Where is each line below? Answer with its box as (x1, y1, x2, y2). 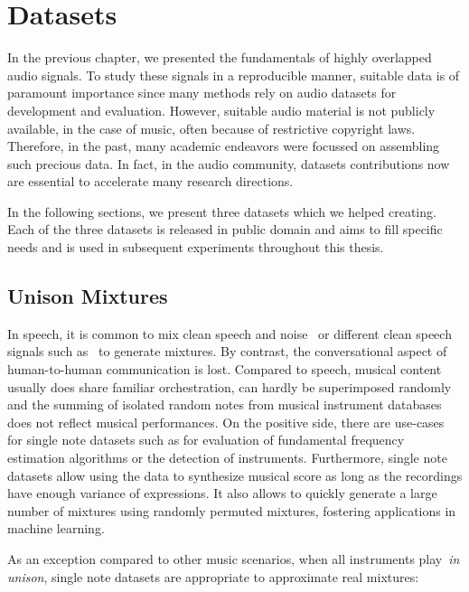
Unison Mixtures (7, 282, 168, 310)
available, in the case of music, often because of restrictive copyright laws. (7, 118, 416, 137)
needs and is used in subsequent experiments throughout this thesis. (7, 238, 384, 257)
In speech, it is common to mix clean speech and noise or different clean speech (7, 324, 452, 343)
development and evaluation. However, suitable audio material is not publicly (7, 100, 436, 119)
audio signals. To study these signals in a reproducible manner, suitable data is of (7, 65, 460, 84)
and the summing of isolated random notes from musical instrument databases (7, 395, 442, 414)
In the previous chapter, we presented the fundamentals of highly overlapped (7, 48, 432, 67)
